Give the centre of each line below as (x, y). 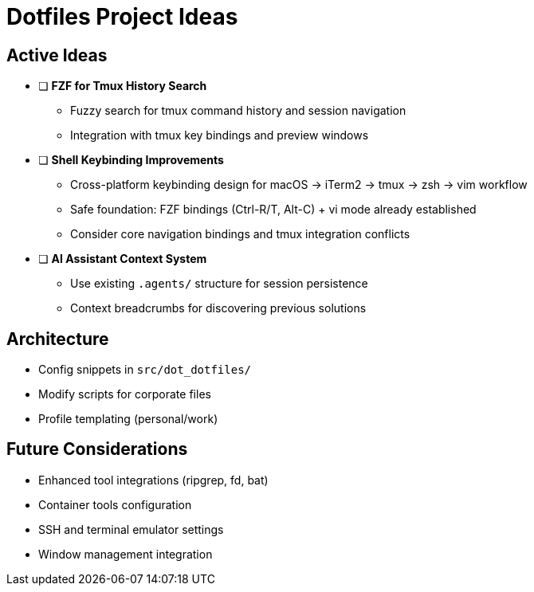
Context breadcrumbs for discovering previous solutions (218, 308)
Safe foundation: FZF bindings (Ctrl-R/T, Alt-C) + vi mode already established (273, 210)
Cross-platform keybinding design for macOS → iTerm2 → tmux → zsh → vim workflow (299, 185)
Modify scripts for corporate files (125, 394)
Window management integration (126, 554)
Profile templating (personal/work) (128, 419)
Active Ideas (57, 55)
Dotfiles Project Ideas (122, 17)
